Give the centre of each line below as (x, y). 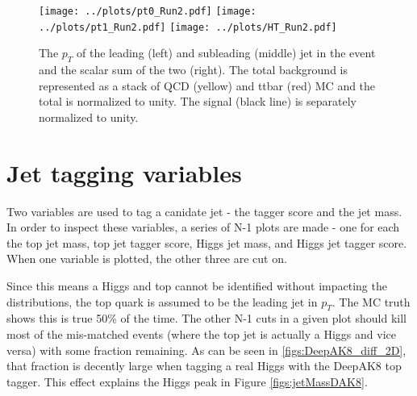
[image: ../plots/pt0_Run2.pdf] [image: (148, 11)
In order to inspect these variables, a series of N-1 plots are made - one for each (203, 227)
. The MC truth (371, 301)
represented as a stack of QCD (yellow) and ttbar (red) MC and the (207, 85)
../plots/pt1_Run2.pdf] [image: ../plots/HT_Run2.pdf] (188, 27)
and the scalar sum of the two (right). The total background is (194, 70)
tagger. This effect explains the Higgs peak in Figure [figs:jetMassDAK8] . (187, 381)
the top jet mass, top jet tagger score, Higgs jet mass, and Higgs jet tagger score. (207, 242)
